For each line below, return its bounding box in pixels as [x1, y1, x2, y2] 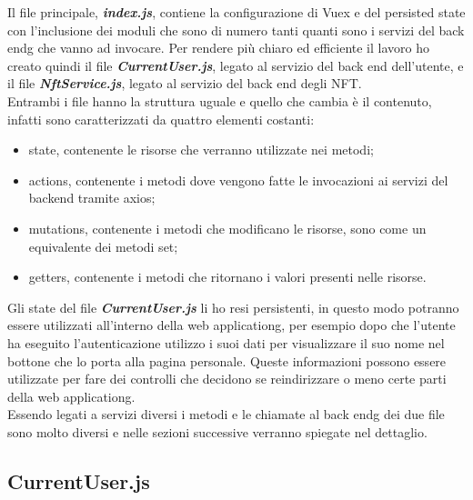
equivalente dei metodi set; [28, 236, 178, 255]
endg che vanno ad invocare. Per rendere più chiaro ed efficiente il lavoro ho [7, 38, 429, 57]
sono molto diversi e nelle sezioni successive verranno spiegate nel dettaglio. [7, 422, 428, 441]
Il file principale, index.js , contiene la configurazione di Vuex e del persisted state [7, 3, 466, 21]
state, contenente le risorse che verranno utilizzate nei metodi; [28, 140, 374, 159]
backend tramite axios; [28, 188, 156, 207]
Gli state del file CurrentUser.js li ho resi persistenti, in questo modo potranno [7, 297, 459, 316]
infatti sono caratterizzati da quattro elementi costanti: [7, 109, 315, 128]
